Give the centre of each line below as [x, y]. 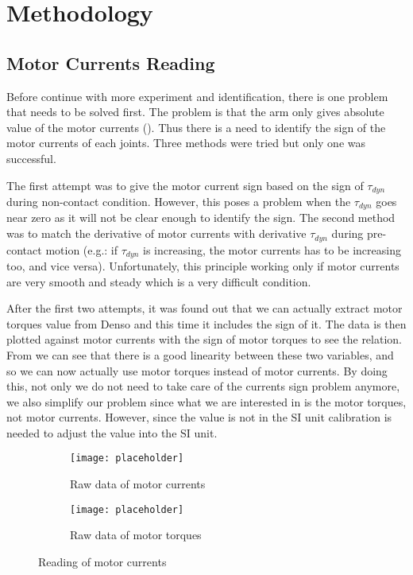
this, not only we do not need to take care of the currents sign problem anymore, [203, 386]
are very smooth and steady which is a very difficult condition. [159, 281]
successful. [31, 158]
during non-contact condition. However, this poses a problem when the [179, 201]
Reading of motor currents [102, 561]
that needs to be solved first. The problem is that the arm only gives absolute [195, 112]
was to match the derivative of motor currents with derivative [156, 233]
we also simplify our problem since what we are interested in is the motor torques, [206, 401]
